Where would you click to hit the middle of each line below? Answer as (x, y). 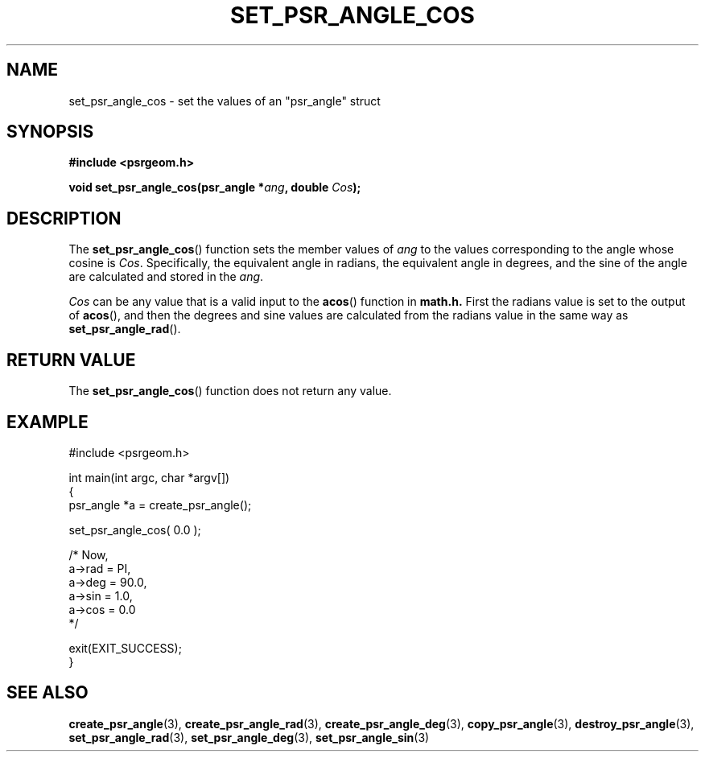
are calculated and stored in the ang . (166, 277)
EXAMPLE (47, 422)
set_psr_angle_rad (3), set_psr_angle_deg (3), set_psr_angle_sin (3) (249, 737)
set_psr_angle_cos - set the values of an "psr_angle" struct (225, 101)
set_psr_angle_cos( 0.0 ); (135, 529)
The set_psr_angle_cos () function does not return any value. (230, 391)
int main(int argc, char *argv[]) (149, 477)
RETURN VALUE (71, 360)
